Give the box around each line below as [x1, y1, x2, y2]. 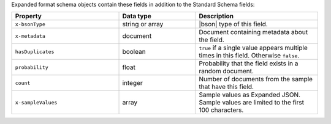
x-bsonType [15, 21, 46, 27]
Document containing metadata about [199, 28, 308, 37]
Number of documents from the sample [199, 75, 313, 84]
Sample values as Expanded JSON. [199, 90, 300, 99]
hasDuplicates [15, 48, 55, 55]
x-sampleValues [15, 99, 58, 106]
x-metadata [15, 32, 46, 39]
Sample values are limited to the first [199, 98, 305, 107]
